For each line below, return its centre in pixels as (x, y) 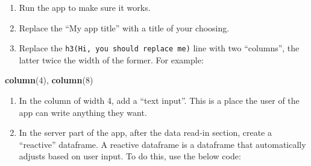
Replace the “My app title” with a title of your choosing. (124, 27)
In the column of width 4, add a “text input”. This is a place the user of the (159, 101)
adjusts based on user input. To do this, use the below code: (130, 156)
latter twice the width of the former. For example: (111, 59)
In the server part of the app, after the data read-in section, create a (145, 132)
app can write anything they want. (83, 112)
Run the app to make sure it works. (85, 7)
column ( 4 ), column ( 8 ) (49, 80)
